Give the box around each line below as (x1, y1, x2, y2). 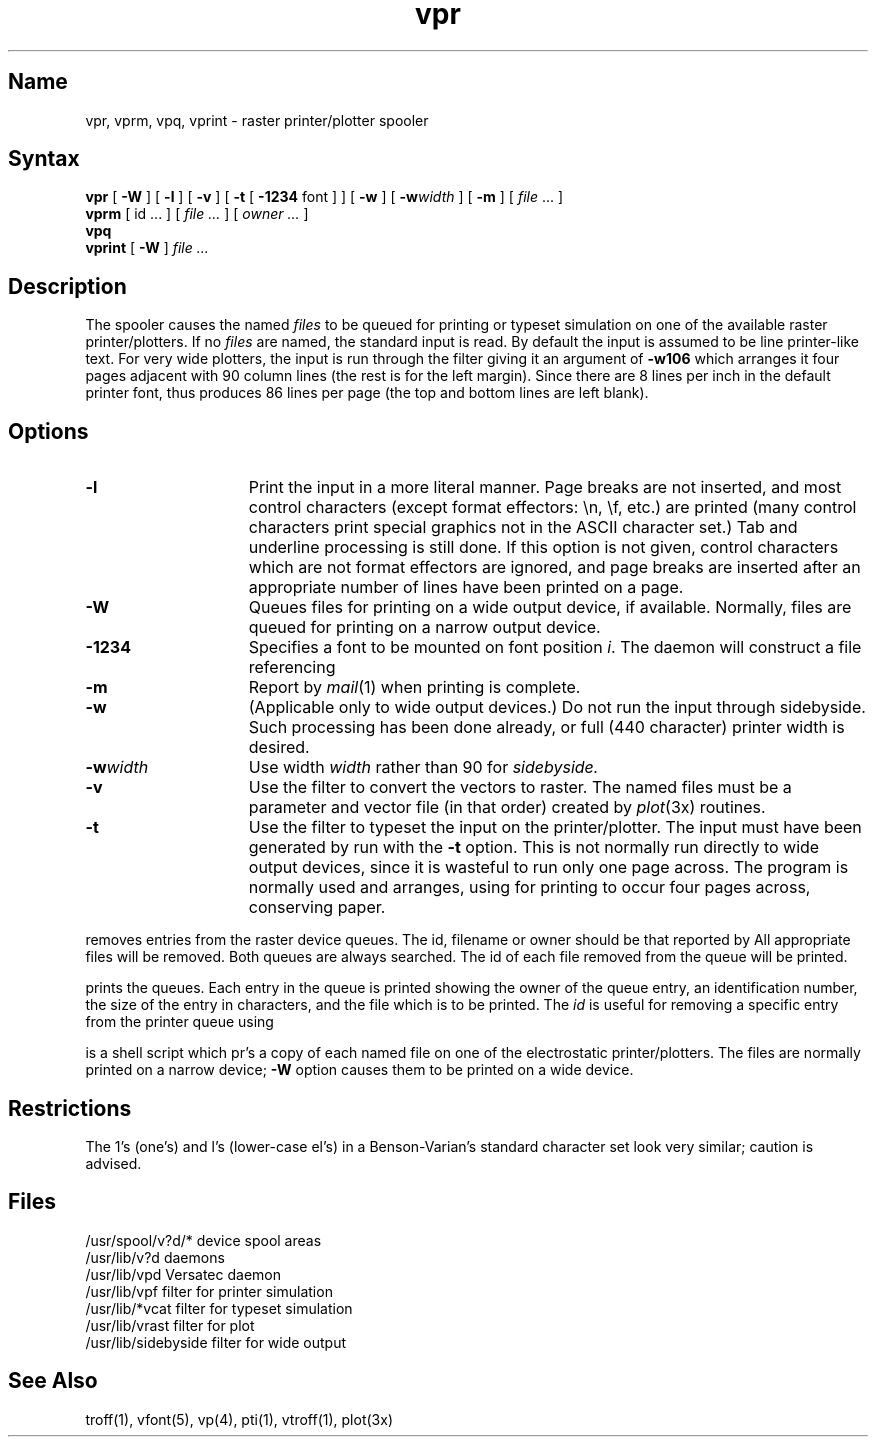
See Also (8, 1368, 98, 1394)
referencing (248, 657, 336, 678)
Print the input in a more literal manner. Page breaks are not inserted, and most (248, 477, 842, 498)
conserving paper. (248, 897, 386, 918)
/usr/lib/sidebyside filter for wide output (85, 1333, 347, 1351)
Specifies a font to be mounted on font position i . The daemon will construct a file (248, 637, 862, 658)
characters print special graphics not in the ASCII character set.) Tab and (248, 517, 798, 538)
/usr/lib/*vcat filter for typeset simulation (85, 1299, 353, 1317)
